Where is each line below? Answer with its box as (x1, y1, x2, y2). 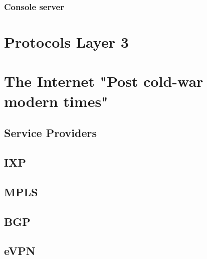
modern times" (4, 90, 108, 111)
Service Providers (4, 125, 97, 141)
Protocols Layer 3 (4, 32, 129, 52)
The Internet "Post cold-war (4, 71, 203, 91)
